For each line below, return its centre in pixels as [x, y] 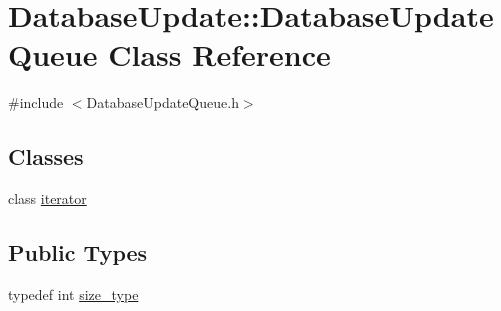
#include [36, 102]
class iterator [47, 198]
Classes [46, 156]
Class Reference [219, 54]
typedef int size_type [73, 293]
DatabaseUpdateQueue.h [162, 102]
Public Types [78, 252]
